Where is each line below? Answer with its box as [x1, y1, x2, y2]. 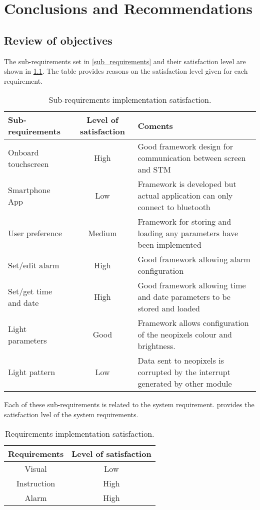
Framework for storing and [137, 216, 231, 228]
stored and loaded [137, 302, 200, 314]
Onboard [8, 146, 39, 158]
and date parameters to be [137, 291, 230, 303]
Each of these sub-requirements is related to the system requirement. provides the [4, 399, 254, 410]
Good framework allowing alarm [137, 253, 250, 265]
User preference [8, 227, 62, 239]
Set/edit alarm [8, 259, 59, 271]
